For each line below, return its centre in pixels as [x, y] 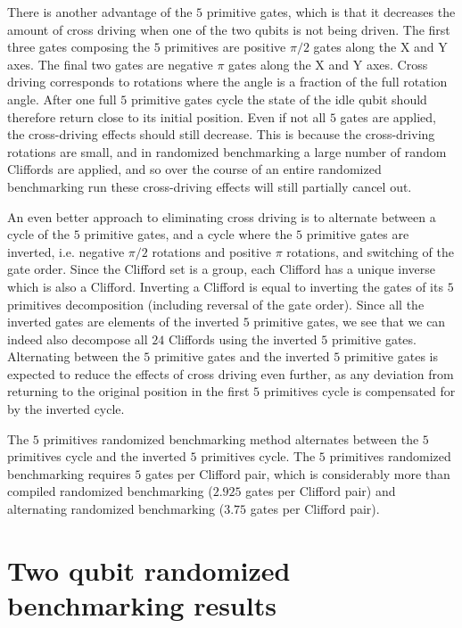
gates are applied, [388, 116]
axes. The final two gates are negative [110, 64]
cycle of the [38, 234]
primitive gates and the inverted [242, 356]
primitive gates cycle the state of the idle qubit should [279, 99]
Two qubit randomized [149, 570]
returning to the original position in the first [128, 391]
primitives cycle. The [258, 456]
